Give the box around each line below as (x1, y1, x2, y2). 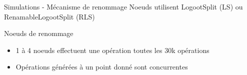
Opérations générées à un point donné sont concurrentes (15, 61, 188, 72)
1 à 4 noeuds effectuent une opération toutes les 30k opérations (15, 44, 209, 55)
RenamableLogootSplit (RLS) (4, 11, 95, 21)
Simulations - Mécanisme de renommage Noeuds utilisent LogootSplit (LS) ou (4, 1, 243, 11)
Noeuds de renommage (4, 28, 73, 38)
